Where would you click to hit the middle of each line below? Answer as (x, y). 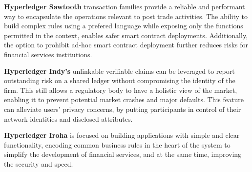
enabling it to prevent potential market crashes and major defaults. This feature (124, 99)
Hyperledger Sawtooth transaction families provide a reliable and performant (125, 6)
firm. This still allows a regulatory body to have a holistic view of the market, (121, 90)
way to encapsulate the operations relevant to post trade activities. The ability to (126, 16)
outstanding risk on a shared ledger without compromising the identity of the (120, 80)
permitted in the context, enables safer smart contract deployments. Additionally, (126, 35)
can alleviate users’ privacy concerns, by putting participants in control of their (123, 109)
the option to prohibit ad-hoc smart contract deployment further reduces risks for (126, 45)
